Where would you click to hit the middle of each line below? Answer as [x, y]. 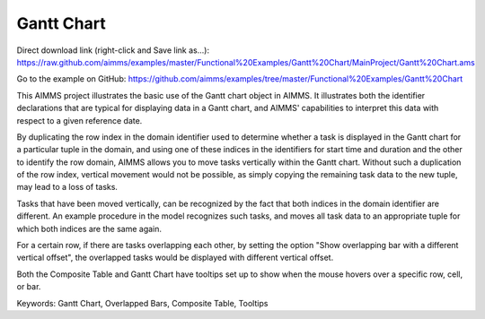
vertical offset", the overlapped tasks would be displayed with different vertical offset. [175, 258]
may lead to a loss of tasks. [67, 187]
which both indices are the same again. [89, 228]
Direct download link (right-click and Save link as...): [113, 50]
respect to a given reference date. [79, 120]
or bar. [29, 287]
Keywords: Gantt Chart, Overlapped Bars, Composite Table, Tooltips [142, 303]
